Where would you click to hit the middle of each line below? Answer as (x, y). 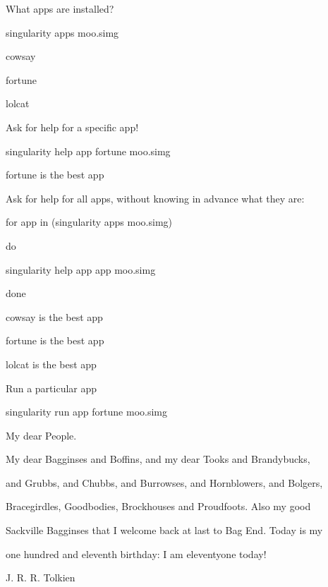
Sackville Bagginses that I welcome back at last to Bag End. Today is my (164, 530)
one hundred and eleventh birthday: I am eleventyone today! (136, 553)
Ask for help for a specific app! (72, 127)
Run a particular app (51, 388)
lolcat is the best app (51, 364)
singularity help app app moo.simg (81, 269)
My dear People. (41, 435)
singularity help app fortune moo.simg (88, 151)
